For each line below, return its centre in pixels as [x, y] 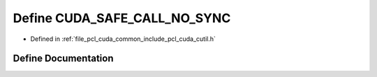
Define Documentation [63, 59]
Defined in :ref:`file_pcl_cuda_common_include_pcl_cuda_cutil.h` [123, 39]
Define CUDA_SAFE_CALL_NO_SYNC [122, 18]
